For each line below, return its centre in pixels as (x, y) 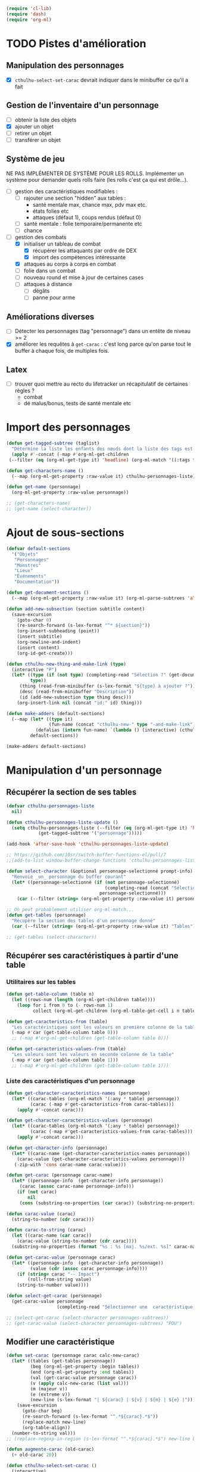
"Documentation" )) (37, 582)
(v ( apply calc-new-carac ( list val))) (79, 1383)
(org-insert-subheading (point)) (58, 631)
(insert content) (38, 648)
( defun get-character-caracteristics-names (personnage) (78, 1093)
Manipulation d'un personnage (84, 770)
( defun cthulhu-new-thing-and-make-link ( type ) (66, 664)
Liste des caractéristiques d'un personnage (71, 1080)
